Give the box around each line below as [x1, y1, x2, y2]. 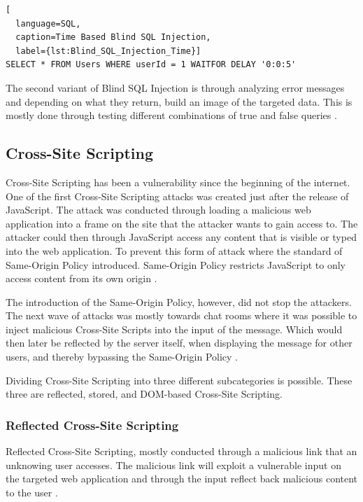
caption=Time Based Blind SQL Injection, [15, 32, 211, 43]
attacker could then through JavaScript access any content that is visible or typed [6, 230, 357, 244]
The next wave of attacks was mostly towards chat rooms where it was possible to [6, 308, 357, 323]
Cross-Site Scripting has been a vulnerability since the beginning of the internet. [6, 174, 350, 189]
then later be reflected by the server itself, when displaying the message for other [6, 335, 353, 350]
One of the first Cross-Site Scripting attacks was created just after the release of [6, 188, 349, 203]
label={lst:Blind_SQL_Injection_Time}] [15, 46, 201, 56]
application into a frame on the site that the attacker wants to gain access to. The [6, 216, 358, 230]
